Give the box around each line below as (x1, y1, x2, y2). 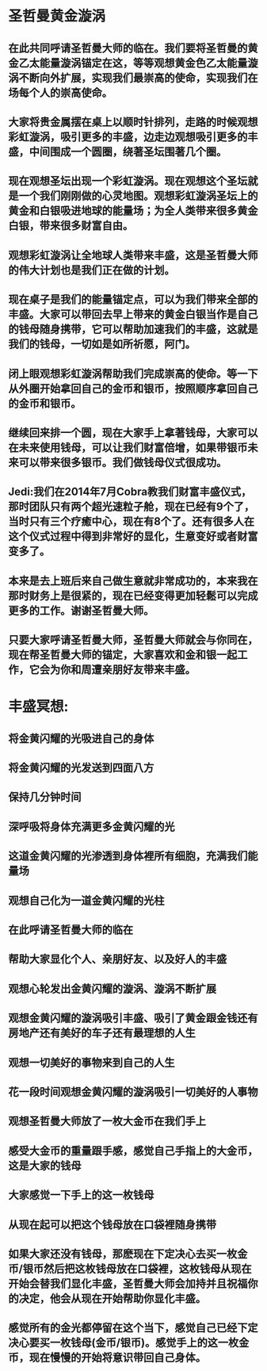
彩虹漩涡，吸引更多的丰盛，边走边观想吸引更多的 (8, 130, 248, 144)
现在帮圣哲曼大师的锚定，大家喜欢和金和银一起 (8, 648, 238, 662)
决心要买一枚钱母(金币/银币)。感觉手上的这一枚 (8, 1336, 239, 1350)
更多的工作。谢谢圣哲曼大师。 (8, 603, 154, 617)
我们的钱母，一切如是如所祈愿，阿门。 (8, 338, 196, 351)
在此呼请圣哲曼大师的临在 (8, 923, 133, 936)
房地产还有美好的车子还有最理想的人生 (8, 1026, 196, 1040)
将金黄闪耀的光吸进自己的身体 (8, 731, 154, 745)
